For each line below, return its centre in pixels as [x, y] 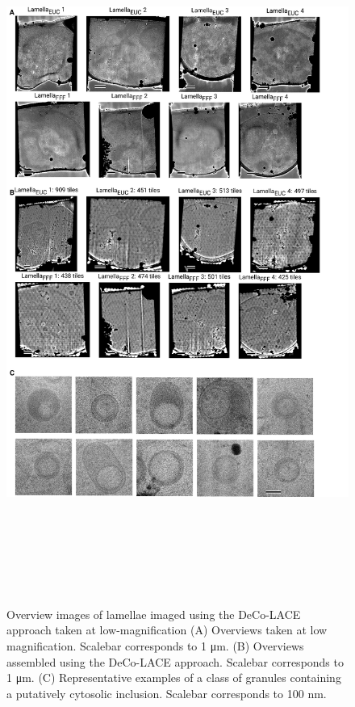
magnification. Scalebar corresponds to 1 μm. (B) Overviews [155, 646]
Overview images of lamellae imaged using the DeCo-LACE [154, 614]
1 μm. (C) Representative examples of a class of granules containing [174, 678]
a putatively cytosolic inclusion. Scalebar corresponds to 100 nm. [167, 693]
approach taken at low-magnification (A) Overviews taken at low [167, 630]
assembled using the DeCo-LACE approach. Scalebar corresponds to [175, 661]
